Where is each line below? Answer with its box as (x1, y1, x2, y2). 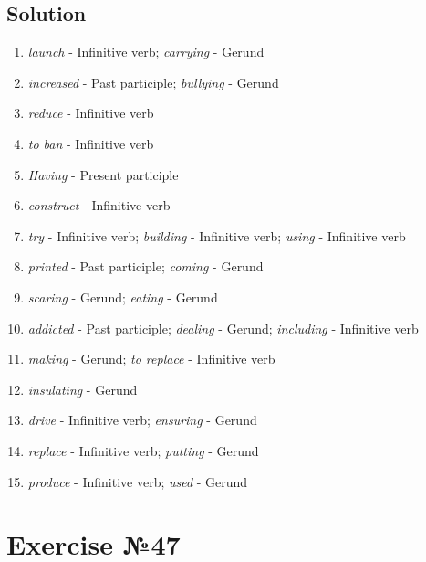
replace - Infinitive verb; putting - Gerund (27, 440, 259, 460)
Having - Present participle (27, 164, 179, 184)
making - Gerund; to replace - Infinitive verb (27, 349, 275, 368)
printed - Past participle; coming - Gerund (27, 257, 264, 276)
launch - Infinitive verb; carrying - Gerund (27, 42, 265, 61)
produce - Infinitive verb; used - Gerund (27, 472, 248, 491)
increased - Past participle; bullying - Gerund (27, 72, 279, 91)
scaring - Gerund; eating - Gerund (27, 287, 218, 306)
